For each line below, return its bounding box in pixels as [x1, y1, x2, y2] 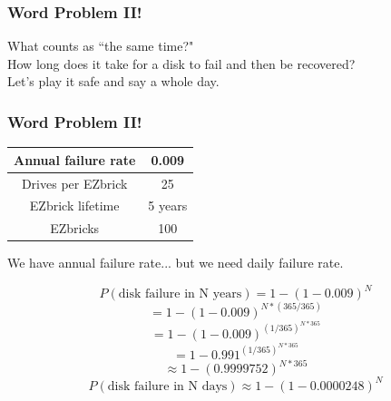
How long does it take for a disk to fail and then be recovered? [7, 54, 356, 73]
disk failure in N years [118, 288, 242, 301]
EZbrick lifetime [29, 196, 120, 215]
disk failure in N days [107, 379, 228, 393]
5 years [148, 196, 188, 215]
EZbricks [50, 219, 100, 238]
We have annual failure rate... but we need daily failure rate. [7, 253, 344, 272]
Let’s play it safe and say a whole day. [7, 72, 220, 91]
